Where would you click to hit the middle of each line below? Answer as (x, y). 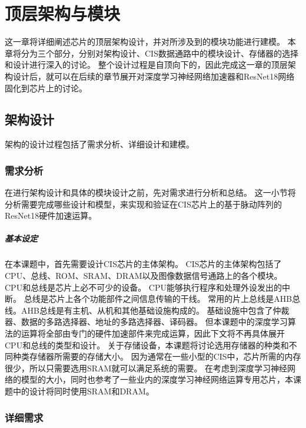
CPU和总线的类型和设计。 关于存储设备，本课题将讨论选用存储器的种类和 (147, 345)
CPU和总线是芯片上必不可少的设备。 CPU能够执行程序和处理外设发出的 (143, 287)
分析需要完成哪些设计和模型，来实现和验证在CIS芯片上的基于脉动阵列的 (143, 204)
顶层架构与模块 (63, 13)
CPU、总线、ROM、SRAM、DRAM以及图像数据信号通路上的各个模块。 (144, 276)
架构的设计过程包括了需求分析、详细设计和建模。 (99, 144)
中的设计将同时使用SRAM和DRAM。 (83, 391)
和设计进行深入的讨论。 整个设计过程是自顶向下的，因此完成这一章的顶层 (146, 65)
